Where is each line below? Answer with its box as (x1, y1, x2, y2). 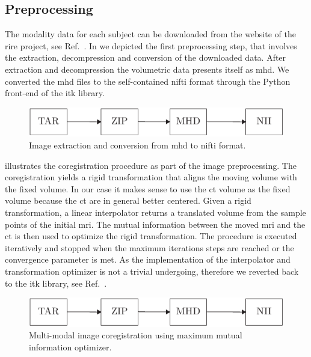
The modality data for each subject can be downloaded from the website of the (5, 28, 296, 40)
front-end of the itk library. (5, 87, 105, 99)
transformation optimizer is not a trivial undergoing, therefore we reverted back (5, 264, 299, 277)
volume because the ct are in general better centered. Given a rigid (5, 194, 251, 207)
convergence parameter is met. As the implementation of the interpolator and (5, 253, 291, 266)
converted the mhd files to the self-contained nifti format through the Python (5, 75, 291, 87)
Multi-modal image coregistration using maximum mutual (29, 329, 242, 341)
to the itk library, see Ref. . (5, 276, 107, 289)
